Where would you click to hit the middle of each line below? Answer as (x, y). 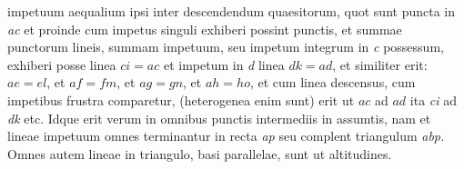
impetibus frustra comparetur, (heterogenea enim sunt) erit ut (181, 99)
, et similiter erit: (380, 64)
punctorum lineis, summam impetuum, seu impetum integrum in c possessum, (226, 47)
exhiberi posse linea (62, 64)
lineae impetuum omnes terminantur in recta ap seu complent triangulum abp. (226, 136)
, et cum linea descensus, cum (333, 82)
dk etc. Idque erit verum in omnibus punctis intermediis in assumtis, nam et (219, 118)
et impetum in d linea (224, 64)
